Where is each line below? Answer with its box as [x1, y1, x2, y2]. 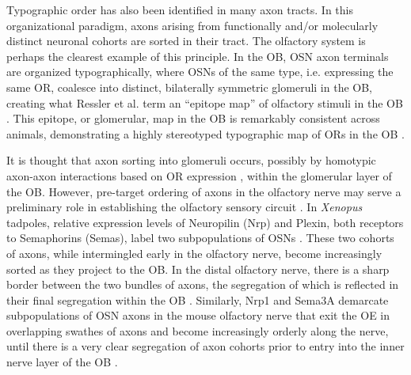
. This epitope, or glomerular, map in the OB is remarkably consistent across [6, 110, 380, 127]
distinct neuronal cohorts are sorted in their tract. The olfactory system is [6, 32, 366, 49]
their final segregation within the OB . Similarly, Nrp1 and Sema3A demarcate [6, 291, 389, 308]
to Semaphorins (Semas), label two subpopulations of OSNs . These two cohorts [6, 229, 394, 246]
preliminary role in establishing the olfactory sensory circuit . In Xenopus [6, 199, 363, 215]
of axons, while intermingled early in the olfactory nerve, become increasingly [6, 244, 382, 261]
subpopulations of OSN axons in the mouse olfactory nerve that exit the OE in [6, 307, 390, 324]
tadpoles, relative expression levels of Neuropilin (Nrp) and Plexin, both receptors [6, 214, 404, 230]
